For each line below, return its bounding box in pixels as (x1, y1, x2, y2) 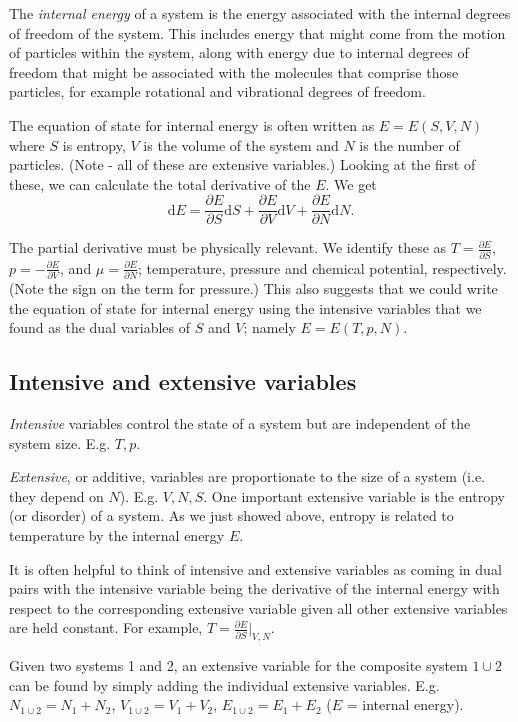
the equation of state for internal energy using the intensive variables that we (9, 297, 482, 318)
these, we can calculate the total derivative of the (9, 173, 311, 194)
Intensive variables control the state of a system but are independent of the (9, 413, 471, 434)
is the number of (359, 134, 460, 155)
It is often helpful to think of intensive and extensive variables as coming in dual (9, 558, 502, 579)
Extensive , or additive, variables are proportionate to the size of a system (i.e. (9, 466, 486, 487)
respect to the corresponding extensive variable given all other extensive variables (9, 597, 508, 618)
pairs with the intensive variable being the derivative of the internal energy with (9, 578, 500, 599)
